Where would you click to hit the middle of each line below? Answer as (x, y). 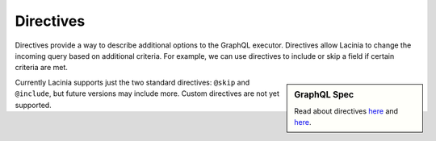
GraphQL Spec (324, 94)
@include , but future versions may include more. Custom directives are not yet (147, 93)
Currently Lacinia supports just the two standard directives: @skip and (132, 82)
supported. (33, 105)
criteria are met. (42, 68)
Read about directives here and (346, 111)
